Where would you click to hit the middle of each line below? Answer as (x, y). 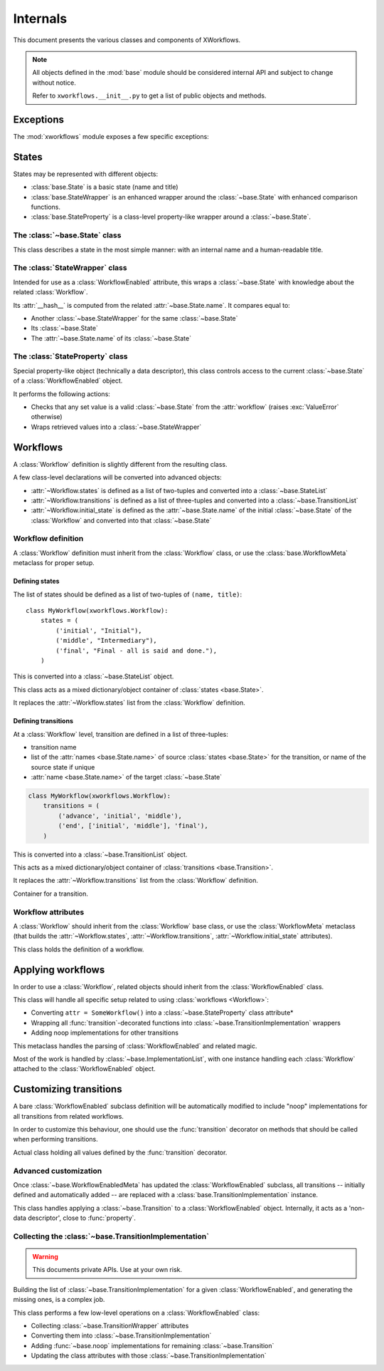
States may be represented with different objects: (86, 174)
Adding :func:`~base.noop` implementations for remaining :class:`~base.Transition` (153, 1345)
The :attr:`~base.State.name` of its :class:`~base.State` (111, 338)
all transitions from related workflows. (69, 1116)
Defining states (36, 581)
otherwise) (47, 417)
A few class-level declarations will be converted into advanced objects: (117, 477)
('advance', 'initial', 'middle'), (120, 816)
